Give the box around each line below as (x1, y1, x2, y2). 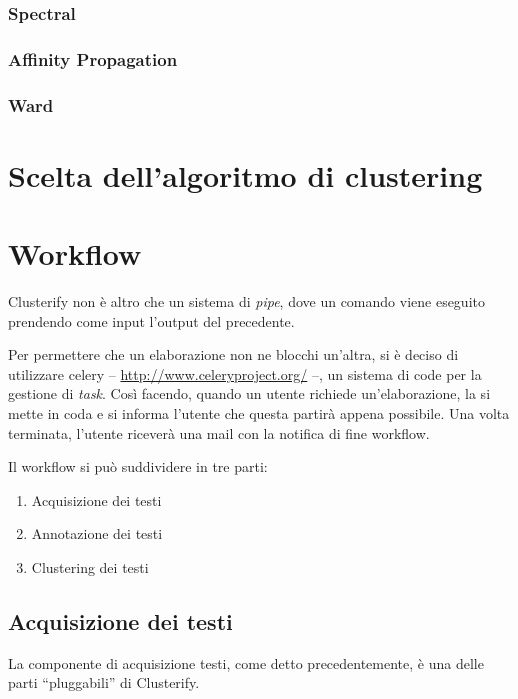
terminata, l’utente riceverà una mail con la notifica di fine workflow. (8, 422, 430, 443)
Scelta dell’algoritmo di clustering (8, 154, 483, 195)
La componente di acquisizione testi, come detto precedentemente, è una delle (8, 652, 484, 673)
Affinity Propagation (8, 46, 178, 71)
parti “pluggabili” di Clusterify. (8, 672, 200, 693)
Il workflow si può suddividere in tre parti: (8, 456, 268, 477)
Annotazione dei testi (31, 523, 163, 544)
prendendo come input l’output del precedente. (8, 310, 295, 331)
